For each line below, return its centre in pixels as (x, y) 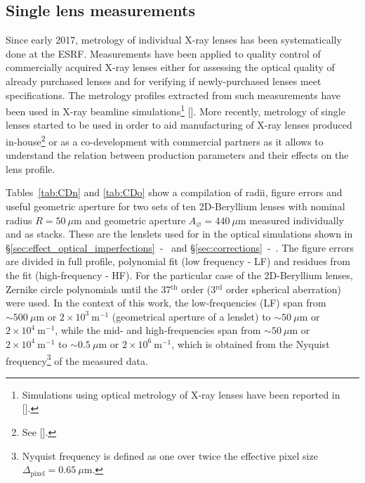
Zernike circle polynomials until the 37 (88, 289)
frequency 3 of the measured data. (77, 359)
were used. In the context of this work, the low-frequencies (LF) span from (166, 303)
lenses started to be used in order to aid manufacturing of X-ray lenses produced (179, 125)
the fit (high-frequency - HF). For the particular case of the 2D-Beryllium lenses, (179, 275)
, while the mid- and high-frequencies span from (158, 330)
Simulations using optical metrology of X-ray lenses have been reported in (181, 394)
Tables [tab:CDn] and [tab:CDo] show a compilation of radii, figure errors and (174, 192)
